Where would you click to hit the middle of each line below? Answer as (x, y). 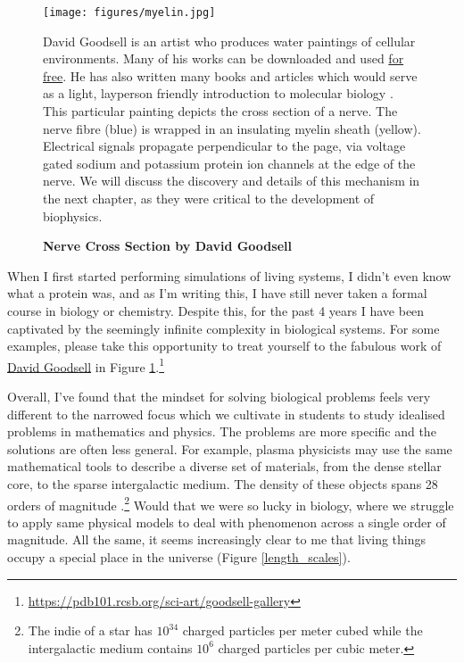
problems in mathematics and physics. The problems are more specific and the (222, 431)
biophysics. (73, 215)
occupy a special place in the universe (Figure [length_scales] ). (179, 557)
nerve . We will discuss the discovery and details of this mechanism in (232, 181)
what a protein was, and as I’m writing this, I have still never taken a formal (217, 293)
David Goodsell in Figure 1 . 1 (86, 365)
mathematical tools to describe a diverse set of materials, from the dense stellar (224, 466)
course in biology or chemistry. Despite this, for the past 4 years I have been (216, 310)
